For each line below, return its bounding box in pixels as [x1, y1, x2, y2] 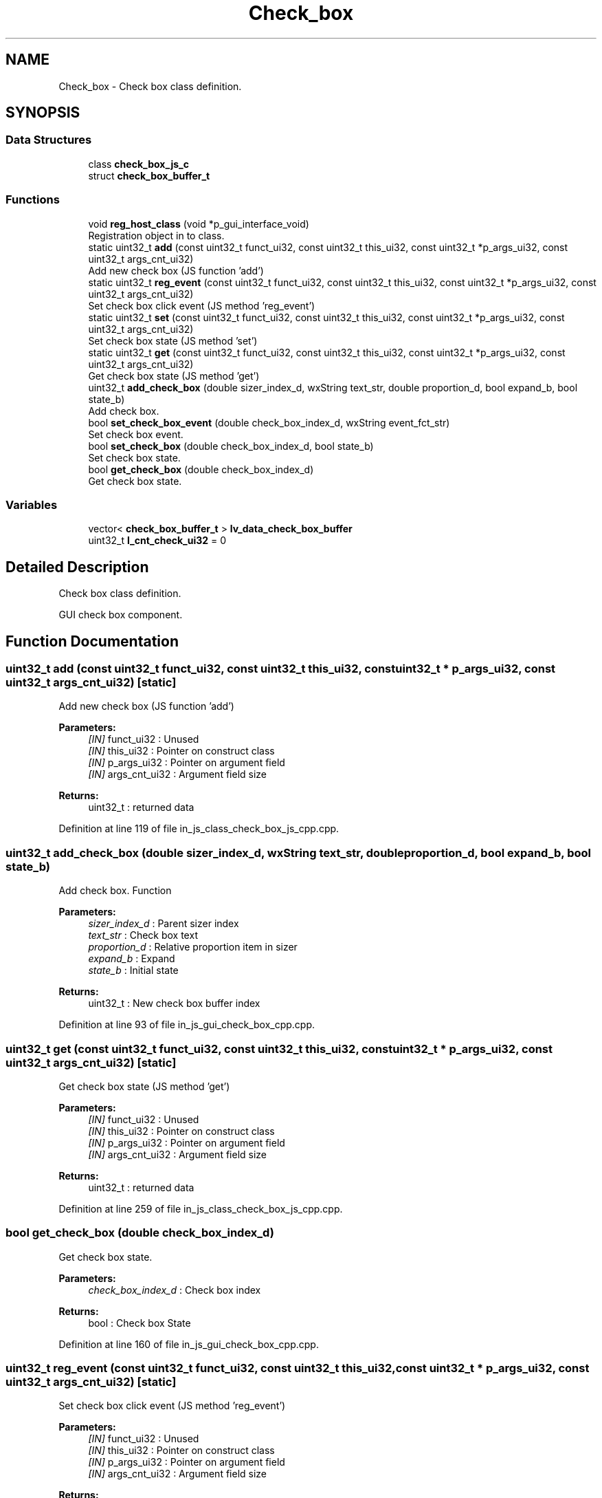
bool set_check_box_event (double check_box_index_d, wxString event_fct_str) [88, 416, 450, 428]
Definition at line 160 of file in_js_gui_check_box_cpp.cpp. [58, 1338, 319, 1350]
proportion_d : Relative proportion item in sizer [88, 941, 298, 953]
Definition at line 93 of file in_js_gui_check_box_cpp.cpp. [58, 1019, 315, 1031]
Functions [5, 193, 60, 207]
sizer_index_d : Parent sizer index [88, 918, 239, 930]
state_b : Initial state [88, 964, 179, 977]
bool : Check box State [88, 1316, 191, 1329]
